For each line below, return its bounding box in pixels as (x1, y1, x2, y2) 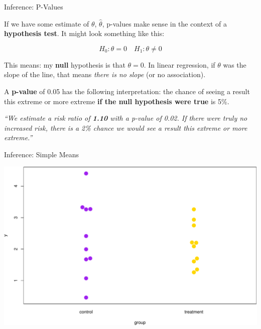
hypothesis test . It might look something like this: (4, 28, 165, 39)
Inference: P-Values (4, 2, 63, 12)
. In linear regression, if (144, 59, 215, 70)
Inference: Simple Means (4, 149, 79, 159)
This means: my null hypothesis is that (4, 59, 125, 70)
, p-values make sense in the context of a (102, 18, 227, 29)
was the (223, 59, 246, 70)
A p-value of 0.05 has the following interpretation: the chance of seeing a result (4, 86, 250, 96)
